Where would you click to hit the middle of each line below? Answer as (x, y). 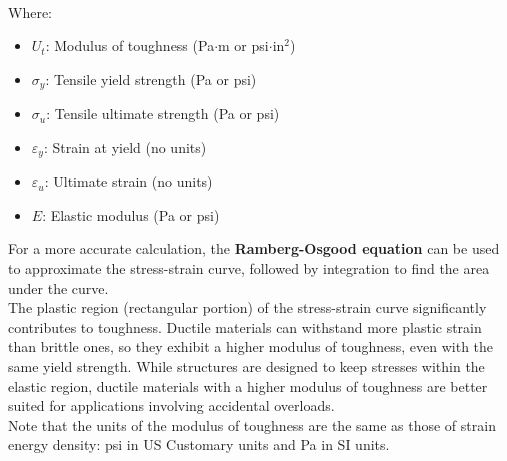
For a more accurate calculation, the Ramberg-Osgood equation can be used (254, 248)
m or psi (243, 45)
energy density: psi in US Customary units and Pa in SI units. (199, 444)
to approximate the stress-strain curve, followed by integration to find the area (249, 267)
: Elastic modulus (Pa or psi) (131, 214)
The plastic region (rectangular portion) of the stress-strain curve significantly (247, 307)
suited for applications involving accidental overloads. (171, 405)
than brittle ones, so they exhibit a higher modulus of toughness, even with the (251, 346)
